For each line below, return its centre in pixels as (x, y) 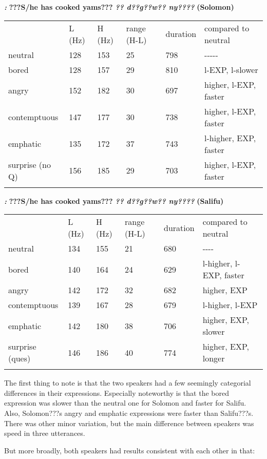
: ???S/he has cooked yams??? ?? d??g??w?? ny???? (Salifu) (114, 200)
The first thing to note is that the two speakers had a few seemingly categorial (128, 383)
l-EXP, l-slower (231, 69)
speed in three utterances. (45, 433)
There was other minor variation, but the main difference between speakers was (129, 423)
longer (214, 358)
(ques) (20, 358)
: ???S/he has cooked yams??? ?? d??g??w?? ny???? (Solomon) (119, 7)
